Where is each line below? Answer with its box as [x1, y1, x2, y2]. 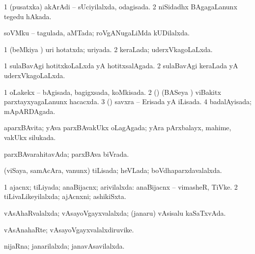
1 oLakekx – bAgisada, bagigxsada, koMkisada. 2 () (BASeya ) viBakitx [4, 86, 221, 97]
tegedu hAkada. [4, 11, 52, 21]
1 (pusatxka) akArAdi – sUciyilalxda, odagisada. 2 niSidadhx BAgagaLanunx [4, 1, 237, 11]
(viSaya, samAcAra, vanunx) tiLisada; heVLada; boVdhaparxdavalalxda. [4, 165, 222, 175]
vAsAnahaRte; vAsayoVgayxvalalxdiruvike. [4, 224, 134, 234]
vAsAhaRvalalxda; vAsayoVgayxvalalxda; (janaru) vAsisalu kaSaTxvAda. [4, 207, 226, 218]
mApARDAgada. [4, 106, 56, 116]
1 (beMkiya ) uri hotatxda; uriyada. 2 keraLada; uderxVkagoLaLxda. [4, 44, 213, 54]
